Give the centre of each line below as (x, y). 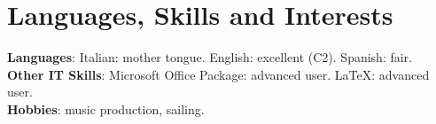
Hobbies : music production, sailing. (106, 108)
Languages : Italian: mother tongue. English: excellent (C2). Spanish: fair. (210, 57)
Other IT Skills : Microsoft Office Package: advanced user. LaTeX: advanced (218, 74)
